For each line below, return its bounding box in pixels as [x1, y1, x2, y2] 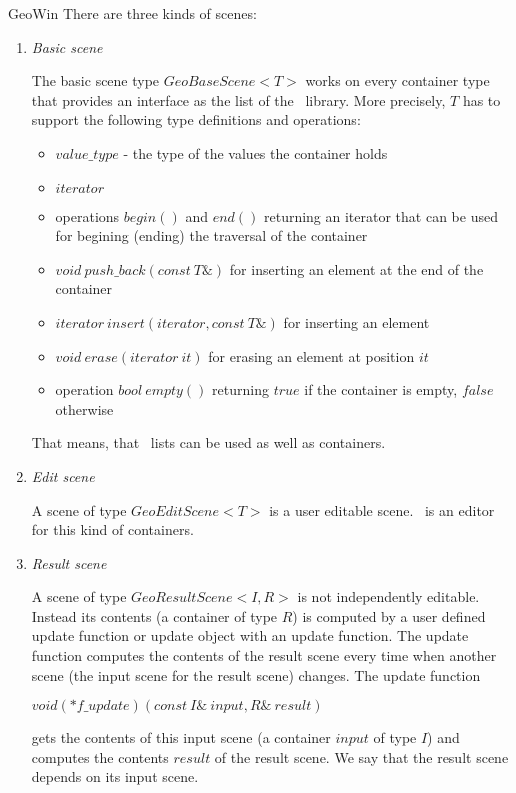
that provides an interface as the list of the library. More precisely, [31, 89, 446, 110]
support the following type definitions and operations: [31, 109, 361, 130]
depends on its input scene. [31, 766, 199, 787]
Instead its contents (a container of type [31, 605, 278, 626]
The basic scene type [31, 70, 160, 91]
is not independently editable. [297, 586, 480, 607]
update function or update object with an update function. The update [31, 625, 469, 646]
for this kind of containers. [31, 519, 194, 540]
